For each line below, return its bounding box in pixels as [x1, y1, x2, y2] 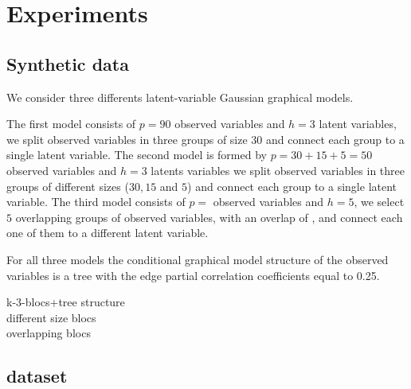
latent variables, [319, 115, 397, 132]
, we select [354, 193, 405, 210]
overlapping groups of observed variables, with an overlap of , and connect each [15, 208, 403, 225]
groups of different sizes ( [6, 177, 129, 194]
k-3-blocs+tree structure [6, 294, 125, 310]
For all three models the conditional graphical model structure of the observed [6, 251, 389, 267]
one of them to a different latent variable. [6, 224, 209, 241]
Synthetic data [6, 51, 129, 76]
